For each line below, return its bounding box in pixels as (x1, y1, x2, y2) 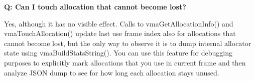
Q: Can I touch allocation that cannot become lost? (4, 1, 186, 11)
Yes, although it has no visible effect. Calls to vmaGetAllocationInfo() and (4, 18, 233, 28)
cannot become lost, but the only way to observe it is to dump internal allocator (4, 37, 251, 48)
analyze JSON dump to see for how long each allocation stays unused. (4, 67, 219, 77)
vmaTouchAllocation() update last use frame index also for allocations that (4, 28, 236, 38)
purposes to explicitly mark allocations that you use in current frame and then (4, 57, 246, 67)
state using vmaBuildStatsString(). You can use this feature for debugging (4, 47, 232, 58)
